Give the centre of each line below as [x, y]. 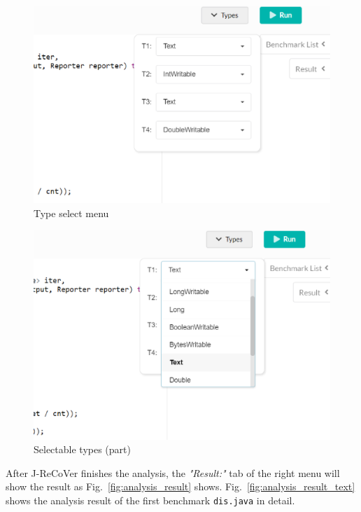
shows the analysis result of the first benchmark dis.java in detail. [150, 500]
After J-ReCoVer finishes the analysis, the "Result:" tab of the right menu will [173, 472]
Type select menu [71, 213]
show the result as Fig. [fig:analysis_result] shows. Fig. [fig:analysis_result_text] [180, 486]
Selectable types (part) [82, 449]
